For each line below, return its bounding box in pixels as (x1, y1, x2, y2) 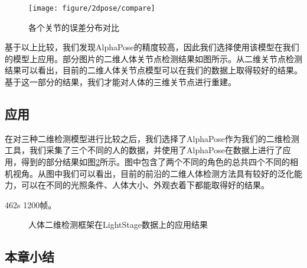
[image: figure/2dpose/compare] (28, 4, 155, 12)
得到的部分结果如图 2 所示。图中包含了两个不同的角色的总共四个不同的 (21, 156, 290, 168)
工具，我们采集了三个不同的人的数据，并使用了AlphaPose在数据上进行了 (5, 144, 283, 156)
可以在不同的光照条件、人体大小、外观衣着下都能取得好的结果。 (21, 179, 269, 191)
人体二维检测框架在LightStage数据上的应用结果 (28, 218, 208, 231)
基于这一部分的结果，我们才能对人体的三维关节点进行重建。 (5, 76, 236, 88)
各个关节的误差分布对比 (28, 21, 119, 33)
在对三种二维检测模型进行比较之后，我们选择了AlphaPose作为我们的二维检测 (5, 132, 299, 144)
